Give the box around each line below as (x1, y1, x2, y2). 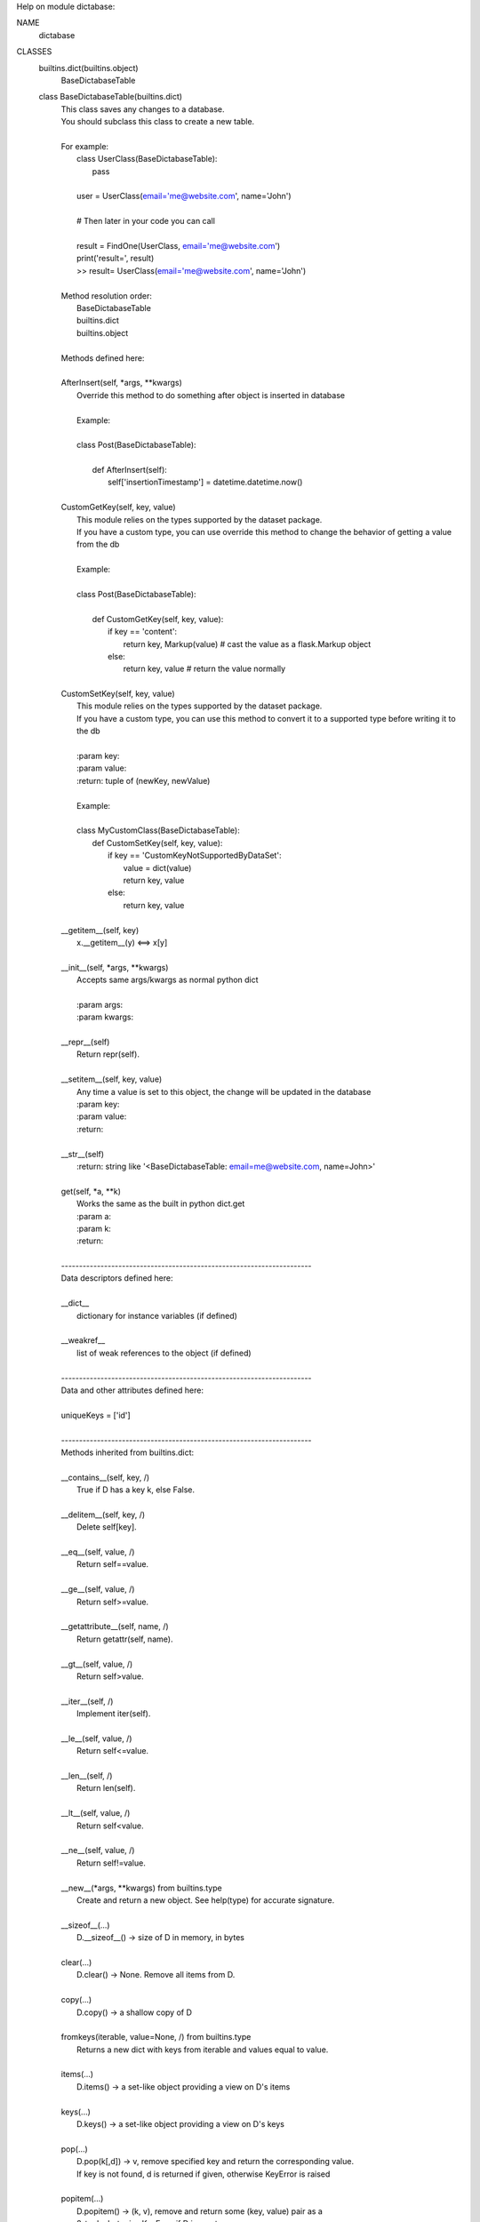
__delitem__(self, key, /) (60, 1509, 146, 1520)
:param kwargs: (76, 1011, 133, 1022)
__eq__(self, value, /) (60, 1547, 135, 1557)
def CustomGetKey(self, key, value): (92, 613, 224, 624)
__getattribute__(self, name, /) (60, 1621, 169, 1632)
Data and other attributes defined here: (60, 1385, 204, 1395)
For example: (60, 140, 109, 151)
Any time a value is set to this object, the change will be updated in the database (76, 1086, 372, 1097)
